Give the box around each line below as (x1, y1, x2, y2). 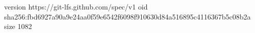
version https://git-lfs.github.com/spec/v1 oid (4, 1, 148, 11)
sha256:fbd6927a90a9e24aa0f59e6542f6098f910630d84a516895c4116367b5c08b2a (4, 11, 251, 21)
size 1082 (4, 21, 32, 31)
